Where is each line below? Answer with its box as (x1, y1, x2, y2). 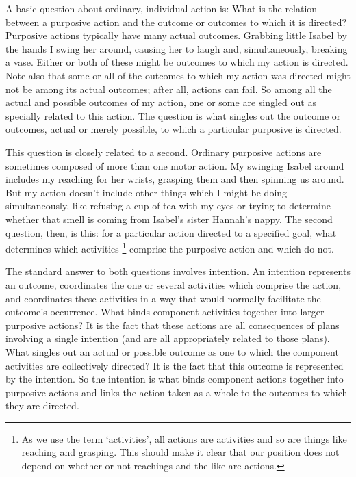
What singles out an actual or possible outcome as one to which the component (5, 344, 339, 359)
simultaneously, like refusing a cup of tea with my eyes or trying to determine (5, 198, 331, 213)
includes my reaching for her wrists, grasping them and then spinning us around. (5, 172, 344, 186)
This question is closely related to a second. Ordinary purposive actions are (5, 144, 322, 159)
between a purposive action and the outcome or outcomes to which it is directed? (5, 14, 347, 29)
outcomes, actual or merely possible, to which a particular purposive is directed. (5, 122, 342, 136)
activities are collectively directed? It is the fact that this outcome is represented (5, 358, 344, 372)
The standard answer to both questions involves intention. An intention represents (5, 264, 351, 279)
